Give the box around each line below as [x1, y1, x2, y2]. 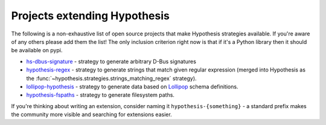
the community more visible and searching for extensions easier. [11, 111, 172, 118]
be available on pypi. [11, 47, 63, 54]
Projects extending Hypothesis [11, 9, 170, 22]
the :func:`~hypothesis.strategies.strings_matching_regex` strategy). [26, 75, 197, 82]
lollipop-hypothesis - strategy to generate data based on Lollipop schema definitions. [26, 83, 238, 90]
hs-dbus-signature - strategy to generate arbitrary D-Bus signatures [26, 58, 196, 65]
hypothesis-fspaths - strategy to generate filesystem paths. [26, 91, 175, 99]
